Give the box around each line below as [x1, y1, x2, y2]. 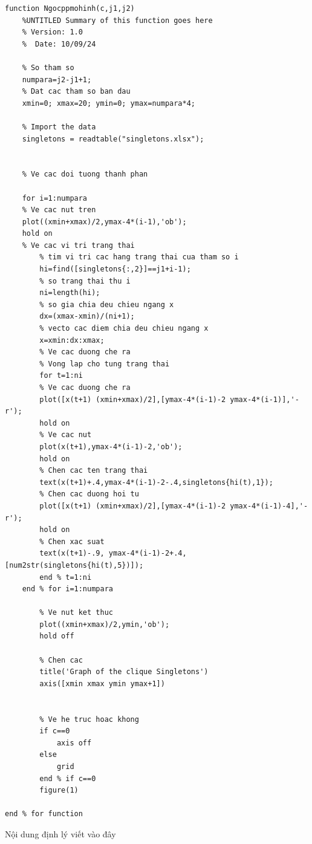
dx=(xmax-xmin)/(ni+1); [39, 312, 135, 321]
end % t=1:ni [39, 573, 92, 582]
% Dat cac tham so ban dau [22, 87, 131, 96]
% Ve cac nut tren [22, 206, 96, 215]
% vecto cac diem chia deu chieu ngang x [39, 324, 209, 333]
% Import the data [22, 122, 96, 131]
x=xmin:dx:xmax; [39, 336, 105, 345]
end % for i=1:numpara [22, 585, 113, 594]
